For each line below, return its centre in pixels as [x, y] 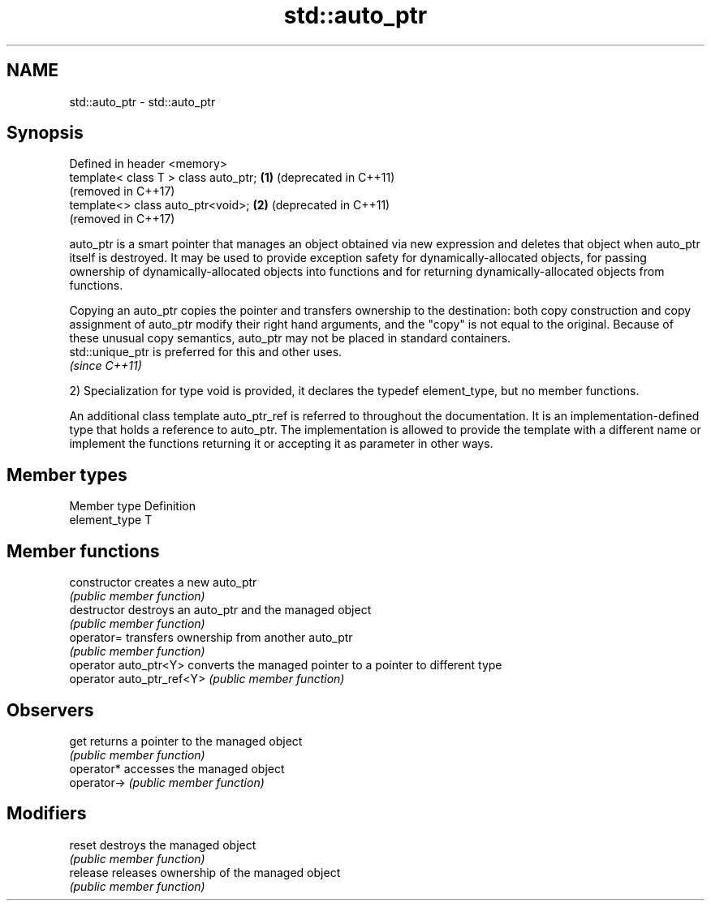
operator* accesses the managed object [177, 768]
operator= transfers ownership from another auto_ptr [211, 638]
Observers [50, 710]
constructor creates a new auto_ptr [163, 582]
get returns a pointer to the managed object [186, 741]
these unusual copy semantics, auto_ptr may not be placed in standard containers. [290, 338]
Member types [67, 475]
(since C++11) [106, 366]
